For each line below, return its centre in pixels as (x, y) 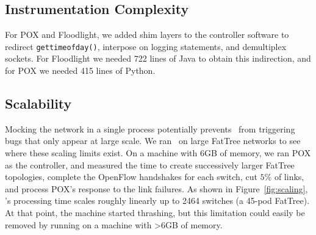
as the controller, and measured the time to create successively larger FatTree (150, 164)
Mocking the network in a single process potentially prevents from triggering (150, 128)
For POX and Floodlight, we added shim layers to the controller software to (147, 34)
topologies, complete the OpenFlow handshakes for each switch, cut (131, 177)
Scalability (38, 103)
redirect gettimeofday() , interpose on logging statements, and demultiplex (146, 46)
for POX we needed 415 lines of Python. (80, 70)
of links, (289, 177)
